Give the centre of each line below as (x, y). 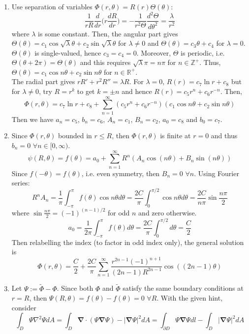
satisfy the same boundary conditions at (183, 288)
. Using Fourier (217, 173)
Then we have (32, 119)
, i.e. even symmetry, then (121, 173)
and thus (224, 136)
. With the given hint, (190, 298)
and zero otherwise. (168, 212)
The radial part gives (43, 81)
